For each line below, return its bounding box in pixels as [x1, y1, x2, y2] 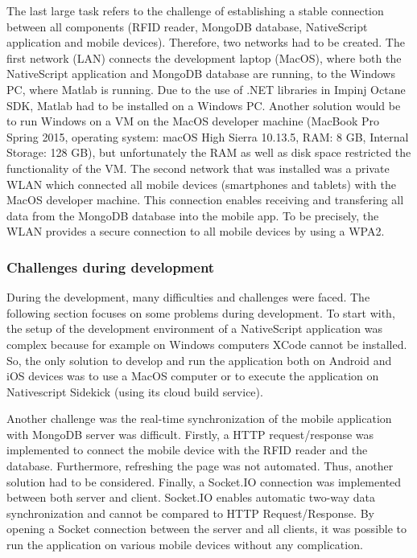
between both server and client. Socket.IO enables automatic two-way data [6, 489, 375, 506]
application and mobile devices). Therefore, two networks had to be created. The [6, 34, 405, 51]
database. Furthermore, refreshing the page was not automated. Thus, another [6, 457, 394, 474]
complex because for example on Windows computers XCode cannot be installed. [6, 335, 407, 352]
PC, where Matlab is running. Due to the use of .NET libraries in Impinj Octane [6, 80, 406, 97]
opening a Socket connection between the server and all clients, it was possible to [6, 520, 407, 537]
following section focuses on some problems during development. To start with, [6, 304, 395, 321]
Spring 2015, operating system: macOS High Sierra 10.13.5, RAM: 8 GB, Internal [6, 128, 409, 145]
